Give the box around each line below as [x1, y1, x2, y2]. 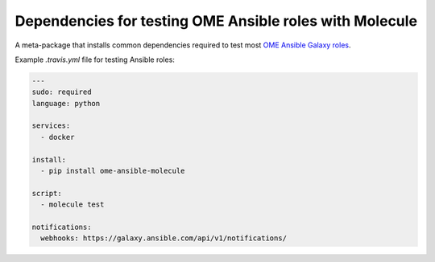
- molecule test [40, 200, 105, 209]
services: [31, 121, 71, 130]
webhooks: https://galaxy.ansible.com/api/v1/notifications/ [40, 234, 288, 243]
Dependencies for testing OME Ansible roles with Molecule [14, 12, 418, 30]
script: [31, 189, 62, 198]
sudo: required [31, 88, 92, 96]
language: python [31, 99, 101, 108]
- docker [40, 133, 75, 141]
